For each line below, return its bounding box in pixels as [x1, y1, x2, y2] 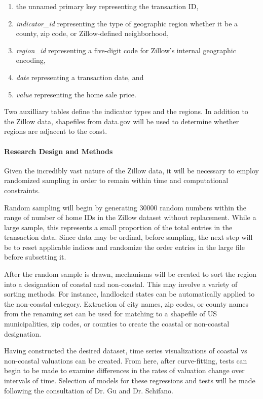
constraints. [4, 185, 40, 195]
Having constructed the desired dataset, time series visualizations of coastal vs [4, 345, 247, 356]
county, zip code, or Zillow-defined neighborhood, [16, 28, 169, 39]
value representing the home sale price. [16, 89, 136, 99]
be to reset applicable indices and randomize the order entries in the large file [4, 241, 245, 252]
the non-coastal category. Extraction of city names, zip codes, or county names [4, 298, 249, 309]
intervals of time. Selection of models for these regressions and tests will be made [4, 375, 255, 386]
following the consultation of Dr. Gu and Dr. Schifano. [4, 385, 173, 395]
